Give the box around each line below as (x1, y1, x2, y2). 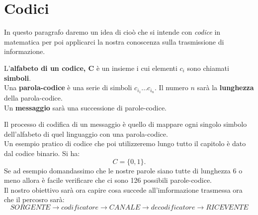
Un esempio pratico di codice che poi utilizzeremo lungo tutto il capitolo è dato (4, 138, 246, 149)
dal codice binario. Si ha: (4, 148, 80, 158)
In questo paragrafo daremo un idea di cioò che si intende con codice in (4, 27, 221, 37)
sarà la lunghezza (197, 82, 254, 93)
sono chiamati (187, 62, 229, 73)
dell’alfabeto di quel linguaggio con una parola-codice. (4, 128, 168, 139)
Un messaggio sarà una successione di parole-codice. (4, 102, 167, 112)
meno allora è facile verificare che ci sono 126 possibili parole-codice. (4, 175, 212, 185)
